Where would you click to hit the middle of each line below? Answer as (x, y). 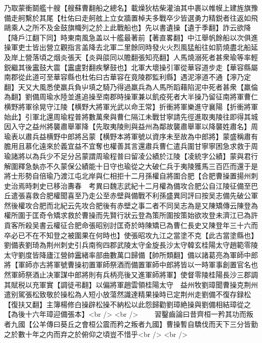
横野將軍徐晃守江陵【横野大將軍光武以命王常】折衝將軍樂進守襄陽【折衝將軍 (131, 106)
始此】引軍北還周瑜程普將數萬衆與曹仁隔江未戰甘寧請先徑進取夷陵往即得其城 (131, 116)
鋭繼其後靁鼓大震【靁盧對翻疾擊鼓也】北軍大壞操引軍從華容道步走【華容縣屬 (131, 67)
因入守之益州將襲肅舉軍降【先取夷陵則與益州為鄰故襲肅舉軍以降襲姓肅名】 (127, 126)
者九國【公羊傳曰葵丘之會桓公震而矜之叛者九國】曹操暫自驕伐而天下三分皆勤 (131, 324)
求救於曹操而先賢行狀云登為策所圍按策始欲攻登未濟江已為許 (159, 215)
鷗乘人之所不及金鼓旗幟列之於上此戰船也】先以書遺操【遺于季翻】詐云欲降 (127, 27)
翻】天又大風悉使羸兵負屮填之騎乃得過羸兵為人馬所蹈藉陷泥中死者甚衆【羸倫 (131, 87)
